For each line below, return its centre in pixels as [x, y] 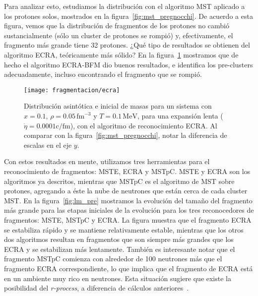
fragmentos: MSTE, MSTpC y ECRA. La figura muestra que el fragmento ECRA [128, 219]
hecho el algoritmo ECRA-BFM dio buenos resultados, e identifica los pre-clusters [129, 64]
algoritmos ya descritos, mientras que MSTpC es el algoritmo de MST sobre [119, 181]
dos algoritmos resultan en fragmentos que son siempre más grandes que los [119, 239]
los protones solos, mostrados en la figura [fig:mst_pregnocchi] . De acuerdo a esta [129, 16]
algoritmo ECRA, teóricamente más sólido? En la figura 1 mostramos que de [121, 54]
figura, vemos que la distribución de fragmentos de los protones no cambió [117, 26]
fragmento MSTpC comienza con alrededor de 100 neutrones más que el [113, 259]
